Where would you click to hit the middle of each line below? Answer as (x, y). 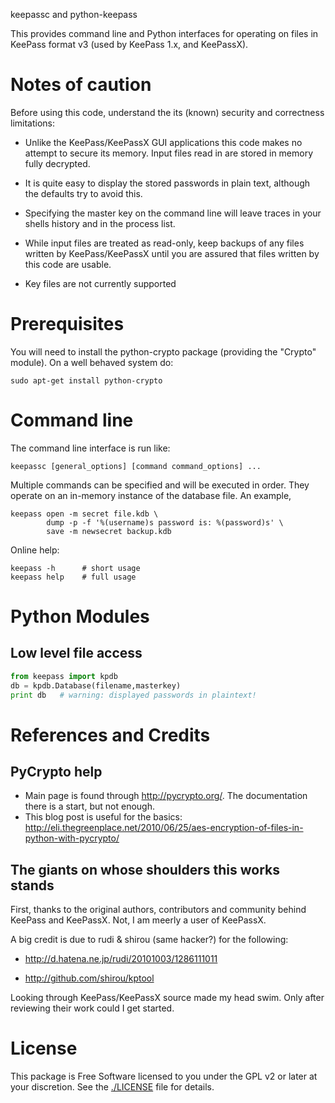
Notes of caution (81, 85)
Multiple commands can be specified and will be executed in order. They (160, 485)
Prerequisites (67, 324)
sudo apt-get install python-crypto (86, 380)
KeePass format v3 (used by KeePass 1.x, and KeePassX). (129, 44)
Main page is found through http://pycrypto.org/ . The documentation (166, 796)
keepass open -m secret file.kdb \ (84, 514)
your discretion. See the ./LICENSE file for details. (112, 1087)
